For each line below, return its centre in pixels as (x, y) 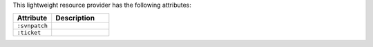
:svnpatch (32, 26)
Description (75, 18)
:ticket (29, 33)
